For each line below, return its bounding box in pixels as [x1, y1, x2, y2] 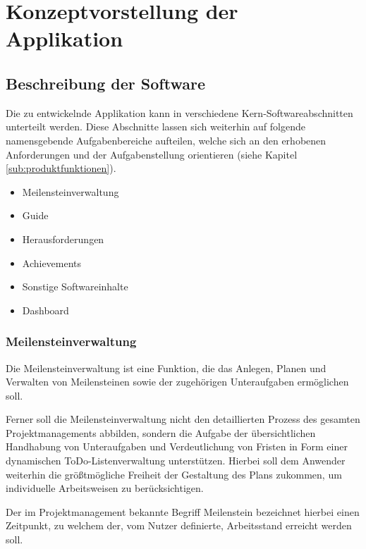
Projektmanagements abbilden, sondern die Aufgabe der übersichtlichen [6, 425, 316, 440]
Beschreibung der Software [6, 72, 205, 94]
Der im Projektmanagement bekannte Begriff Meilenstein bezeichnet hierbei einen [6, 504, 360, 519]
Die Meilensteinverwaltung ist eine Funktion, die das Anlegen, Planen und [6, 360, 327, 375]
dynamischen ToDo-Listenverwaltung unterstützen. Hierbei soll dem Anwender [6, 453, 346, 468]
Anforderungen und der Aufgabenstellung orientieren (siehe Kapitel [6, 147, 298, 161]
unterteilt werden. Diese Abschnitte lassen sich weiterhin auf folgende [6, 119, 305, 134]
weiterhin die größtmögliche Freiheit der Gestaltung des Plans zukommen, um [6, 467, 342, 481]
